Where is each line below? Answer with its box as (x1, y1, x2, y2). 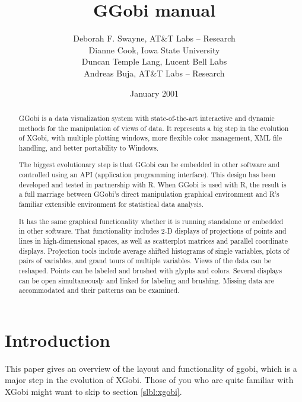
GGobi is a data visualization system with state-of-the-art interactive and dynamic (18, 113, 275, 123)
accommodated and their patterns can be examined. (18, 285, 180, 295)
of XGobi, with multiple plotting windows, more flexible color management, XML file (18, 133, 282, 143)
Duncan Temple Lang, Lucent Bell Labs (81, 55, 227, 68)
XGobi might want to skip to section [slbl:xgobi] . (5, 385, 182, 397)
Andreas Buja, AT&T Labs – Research (84, 66, 225, 79)
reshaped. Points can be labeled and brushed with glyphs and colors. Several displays (18, 265, 282, 275)
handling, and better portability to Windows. (18, 142, 159, 152)
